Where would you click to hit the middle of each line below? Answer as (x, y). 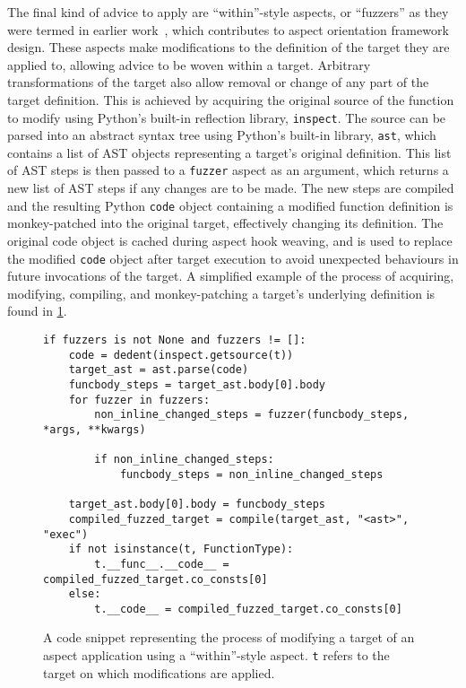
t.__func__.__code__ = (162, 564)
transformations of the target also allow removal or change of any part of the (218, 82)
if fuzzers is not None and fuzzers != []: (175, 340)
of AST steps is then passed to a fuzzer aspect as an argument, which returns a (228, 170)
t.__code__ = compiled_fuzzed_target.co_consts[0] (248, 609)
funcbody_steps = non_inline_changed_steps (251, 474)
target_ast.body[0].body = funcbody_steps (197, 505)
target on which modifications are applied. (159, 672)
